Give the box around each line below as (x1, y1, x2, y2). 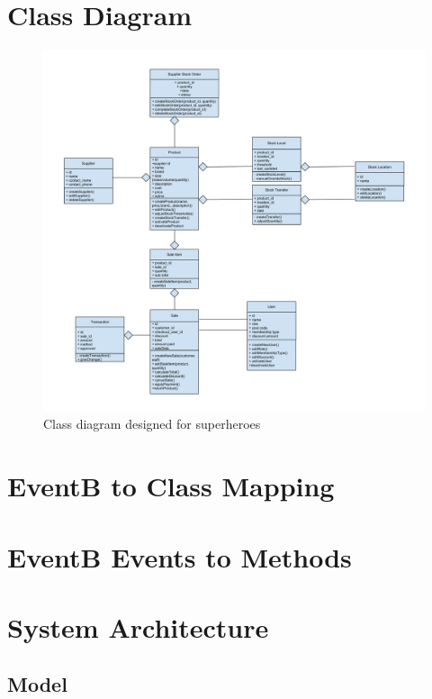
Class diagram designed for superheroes (43, 414, 261, 433)
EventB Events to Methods (7, 538, 352, 575)
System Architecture (7, 608, 269, 645)
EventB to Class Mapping (7, 468, 335, 504)
